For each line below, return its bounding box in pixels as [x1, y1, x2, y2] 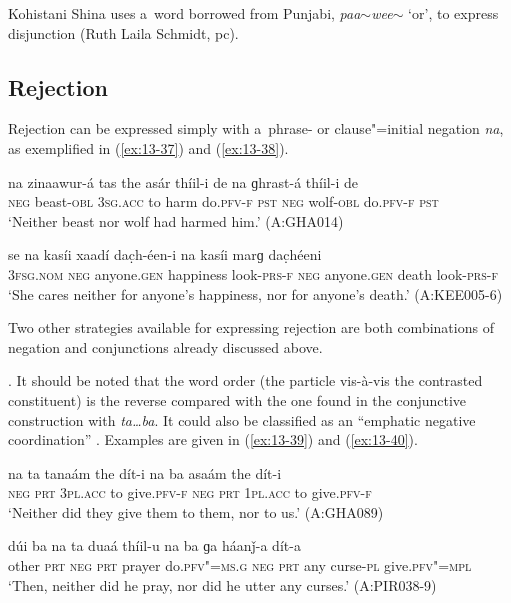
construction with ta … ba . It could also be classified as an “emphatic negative [8, 409, 476, 430]
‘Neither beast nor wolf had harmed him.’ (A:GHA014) [8, 210, 344, 231]
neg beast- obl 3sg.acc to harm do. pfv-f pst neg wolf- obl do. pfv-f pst [8, 191, 439, 212]
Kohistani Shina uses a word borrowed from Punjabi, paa [8, 3, 361, 23]
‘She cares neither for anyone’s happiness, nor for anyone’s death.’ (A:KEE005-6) [8, 283, 503, 304]
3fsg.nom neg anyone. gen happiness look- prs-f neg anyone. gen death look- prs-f [8, 263, 498, 284]
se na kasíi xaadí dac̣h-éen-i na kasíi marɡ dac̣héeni [8, 244, 322, 265]
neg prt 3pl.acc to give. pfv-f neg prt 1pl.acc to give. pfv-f [8, 482, 372, 503]
